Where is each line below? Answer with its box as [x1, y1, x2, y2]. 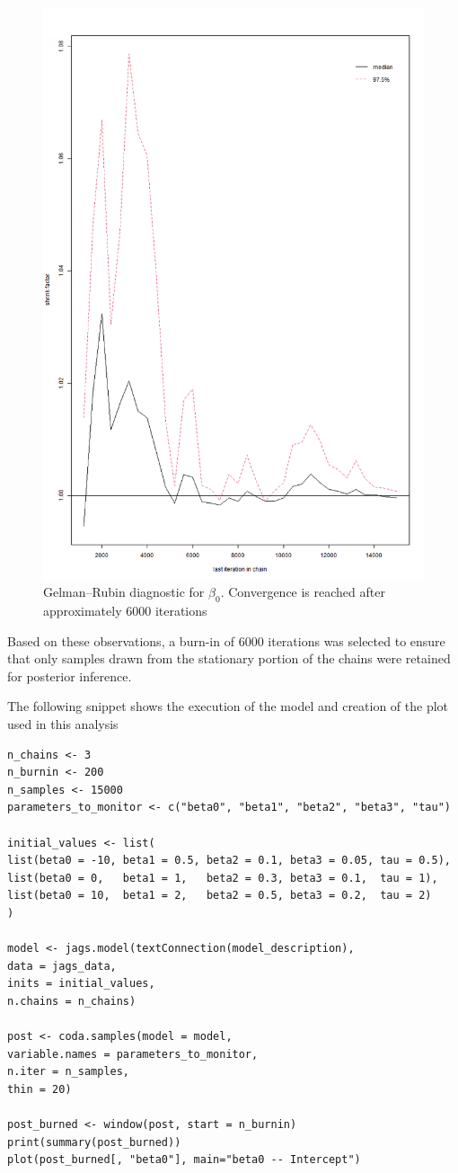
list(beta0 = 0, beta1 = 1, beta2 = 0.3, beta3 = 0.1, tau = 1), [7, 871, 438, 884]
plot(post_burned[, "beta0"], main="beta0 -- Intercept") [7, 1153, 361, 1167]
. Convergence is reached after [220, 582, 385, 601]
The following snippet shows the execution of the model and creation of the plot [7, 697, 449, 715]
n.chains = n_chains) [7, 994, 137, 1008]
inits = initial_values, [7, 977, 155, 991]
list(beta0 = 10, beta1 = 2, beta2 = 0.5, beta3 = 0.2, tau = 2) [7, 889, 432, 902]
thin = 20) [7, 1082, 72, 1096]
